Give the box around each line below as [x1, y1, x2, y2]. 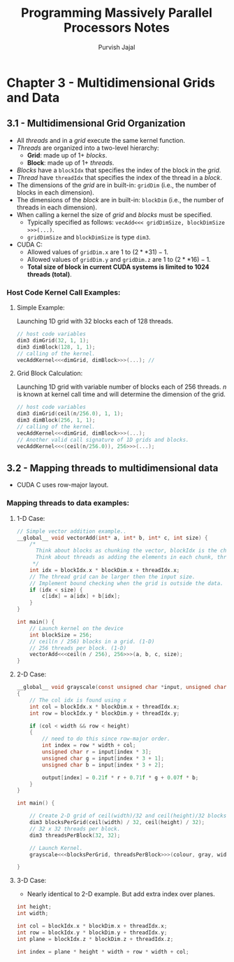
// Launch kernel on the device [29, 625, 124, 632]
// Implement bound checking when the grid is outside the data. [29, 580, 224, 587]
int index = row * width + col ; [42, 742, 136, 749]
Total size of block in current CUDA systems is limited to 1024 [27, 263, 210, 271]
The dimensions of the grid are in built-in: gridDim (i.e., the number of [16, 181, 217, 189]
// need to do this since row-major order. [42, 735, 170, 743]
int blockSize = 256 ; [29, 632, 92, 639]
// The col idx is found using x [29, 697, 127, 704]
